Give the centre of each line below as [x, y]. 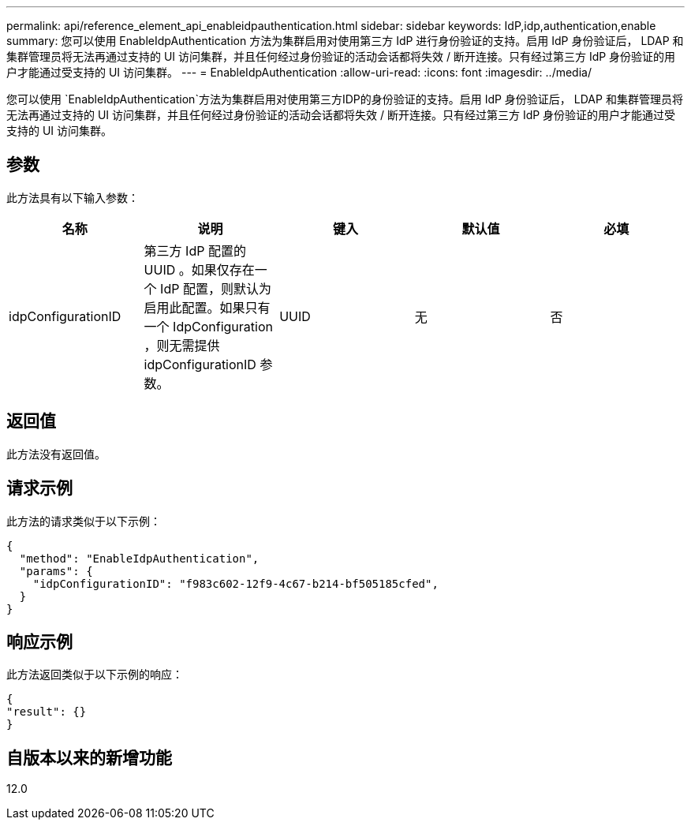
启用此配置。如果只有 [207, 307]
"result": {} [47, 712]
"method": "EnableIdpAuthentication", [139, 558]
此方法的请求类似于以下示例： [84, 521]
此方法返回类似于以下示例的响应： [95, 675]
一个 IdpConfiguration [208, 326]
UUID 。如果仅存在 [199, 269]
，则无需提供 [182, 345]
